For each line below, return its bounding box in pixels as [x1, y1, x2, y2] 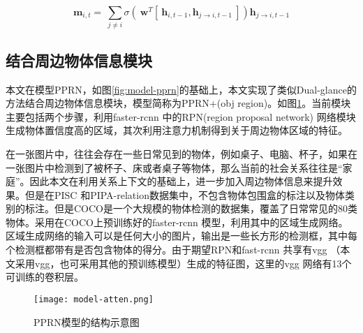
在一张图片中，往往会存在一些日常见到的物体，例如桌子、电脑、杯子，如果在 [6, 146, 357, 161]
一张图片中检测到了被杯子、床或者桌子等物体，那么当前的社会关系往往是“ [6, 160, 343, 175]
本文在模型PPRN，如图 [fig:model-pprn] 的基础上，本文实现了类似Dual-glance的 [6, 82, 357, 96]
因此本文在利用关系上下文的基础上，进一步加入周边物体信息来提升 [29, 174, 333, 188]
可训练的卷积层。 [6, 269, 84, 284]
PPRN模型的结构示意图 [34, 314, 140, 329]
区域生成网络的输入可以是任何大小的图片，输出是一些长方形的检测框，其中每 [6, 228, 357, 243]
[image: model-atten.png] [34, 294, 154, 304]
